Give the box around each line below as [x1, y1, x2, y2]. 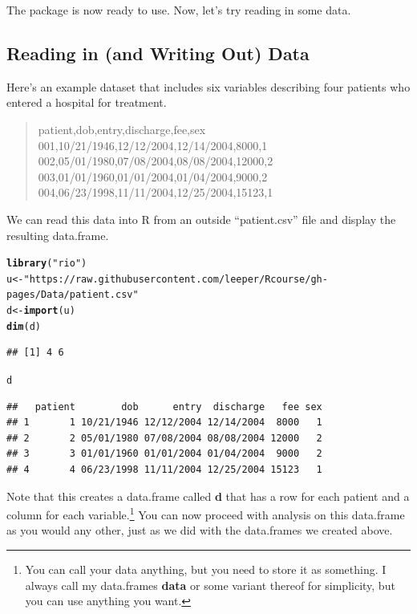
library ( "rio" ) [6, 258, 87, 270]
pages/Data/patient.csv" [6, 289, 139, 301]
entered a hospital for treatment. [6, 94, 167, 111]
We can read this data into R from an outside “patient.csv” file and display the [6, 210, 396, 227]
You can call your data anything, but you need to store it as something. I [25, 561, 387, 578]
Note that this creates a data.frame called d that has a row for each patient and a [6, 487, 410, 504]
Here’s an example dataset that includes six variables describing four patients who [6, 78, 411, 95]
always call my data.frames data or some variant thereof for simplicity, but [25, 576, 395, 593]
